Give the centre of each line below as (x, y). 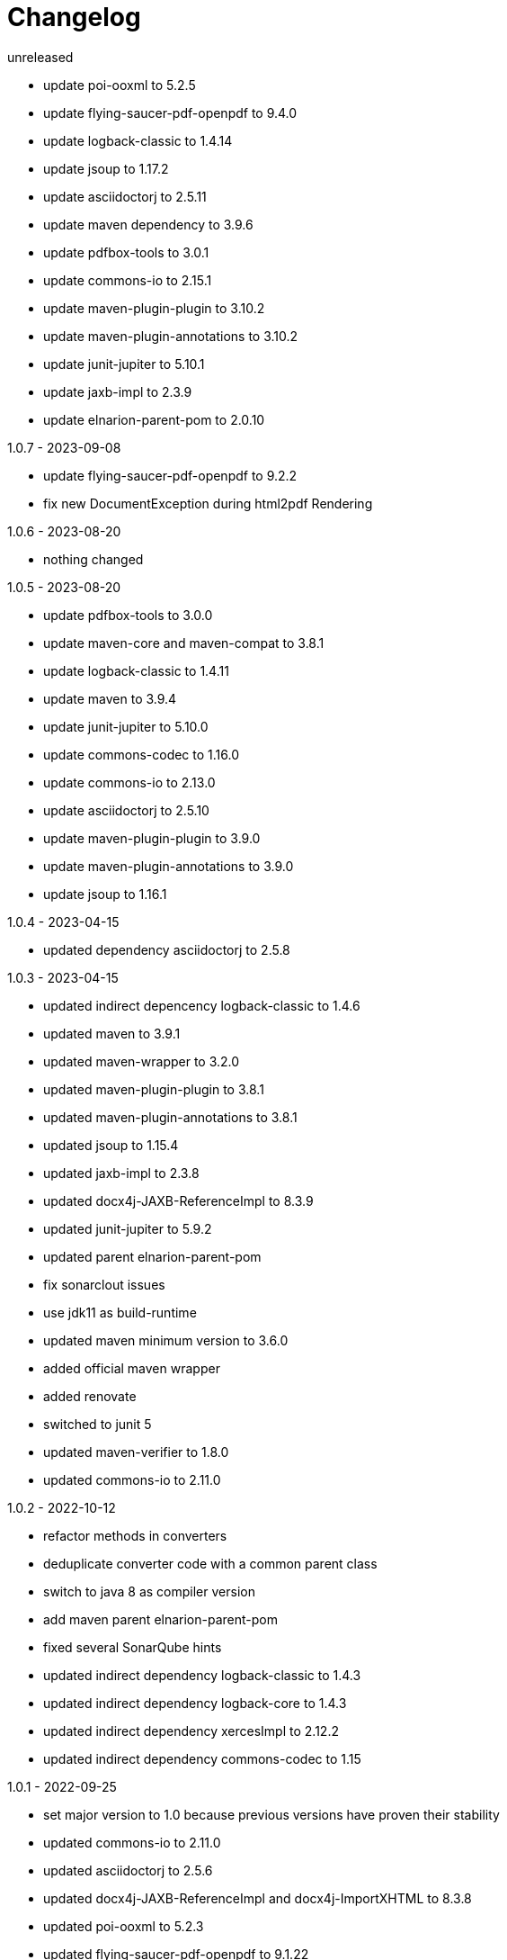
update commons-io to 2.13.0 (129, 782)
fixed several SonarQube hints (133, 1647)
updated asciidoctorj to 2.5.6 (128, 1870)
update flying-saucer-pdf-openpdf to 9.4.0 (170, 112)
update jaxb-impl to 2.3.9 (118, 391)
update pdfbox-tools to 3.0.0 (128, 615)
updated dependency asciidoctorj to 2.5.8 (167, 949)
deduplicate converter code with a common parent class (210, 1563)
